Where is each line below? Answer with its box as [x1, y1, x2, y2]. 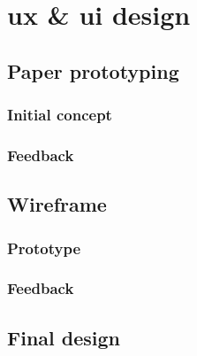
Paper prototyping [7, 57, 179, 84]
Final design [7, 323, 121, 351]
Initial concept [7, 104, 112, 126]
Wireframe [7, 190, 107, 218]
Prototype [7, 236, 81, 259]
